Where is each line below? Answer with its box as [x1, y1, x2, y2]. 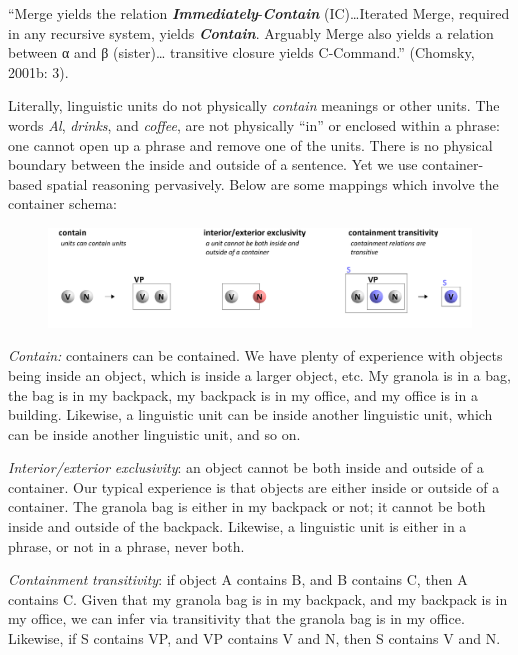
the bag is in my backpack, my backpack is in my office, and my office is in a [8, 384, 478, 405]
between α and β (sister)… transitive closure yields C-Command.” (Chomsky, [8, 42, 475, 63]
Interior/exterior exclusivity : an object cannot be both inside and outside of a [8, 457, 484, 478]
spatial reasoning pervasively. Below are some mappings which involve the [46, 173, 499, 194]
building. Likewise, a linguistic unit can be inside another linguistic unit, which [8, 404, 493, 425]
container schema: [8, 193, 117, 214]
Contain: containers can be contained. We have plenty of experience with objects [8, 345, 503, 366]
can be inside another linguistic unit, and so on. [8, 423, 301, 444]
